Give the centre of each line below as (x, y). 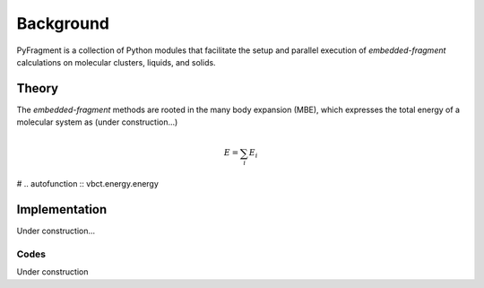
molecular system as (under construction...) (97, 122)
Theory (38, 88)
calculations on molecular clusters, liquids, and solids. (116, 62)
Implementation (62, 209)
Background (63, 23)
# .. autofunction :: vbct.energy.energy (87, 184)
